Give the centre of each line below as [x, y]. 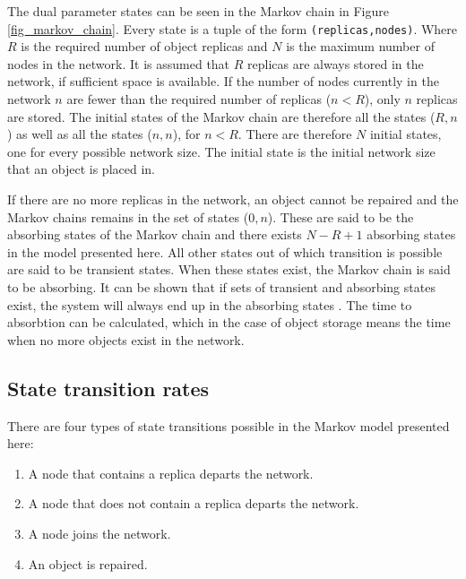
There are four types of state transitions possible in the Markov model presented [229, 425]
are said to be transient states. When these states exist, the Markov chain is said [229, 269]
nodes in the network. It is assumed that [119, 63]
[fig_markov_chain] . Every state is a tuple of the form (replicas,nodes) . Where [233, 28]
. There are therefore [295, 134]
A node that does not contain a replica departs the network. [194, 503]
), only [382, 99]
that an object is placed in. [81, 169]
